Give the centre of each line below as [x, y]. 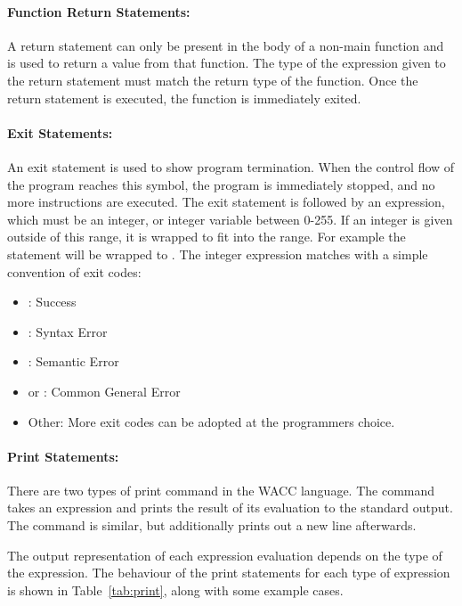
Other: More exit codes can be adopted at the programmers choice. [211, 421]
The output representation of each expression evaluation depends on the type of [225, 555]
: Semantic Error [73, 361]
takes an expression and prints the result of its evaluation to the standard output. [230, 508]
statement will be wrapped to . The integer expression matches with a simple [218, 254]
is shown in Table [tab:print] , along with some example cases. [175, 590]
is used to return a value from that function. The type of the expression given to [227, 63]
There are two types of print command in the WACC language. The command [221, 490]
